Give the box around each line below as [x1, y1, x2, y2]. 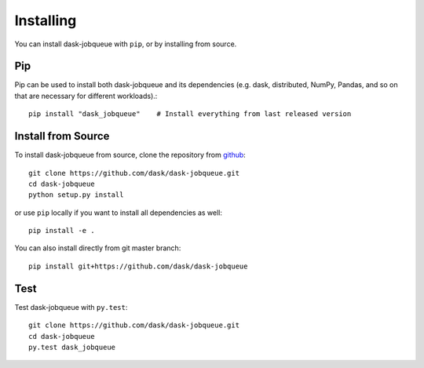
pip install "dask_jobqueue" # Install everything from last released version [28, 110, 352, 118]
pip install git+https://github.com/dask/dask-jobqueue [28, 261, 248, 271]
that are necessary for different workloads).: [14, 91, 158, 100]
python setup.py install [28, 191, 124, 199]
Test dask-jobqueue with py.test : [14, 302, 128, 312]
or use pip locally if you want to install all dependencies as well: [14, 208, 223, 217]
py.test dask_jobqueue [28, 342, 116, 352]
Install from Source [14, 129, 110, 143]
